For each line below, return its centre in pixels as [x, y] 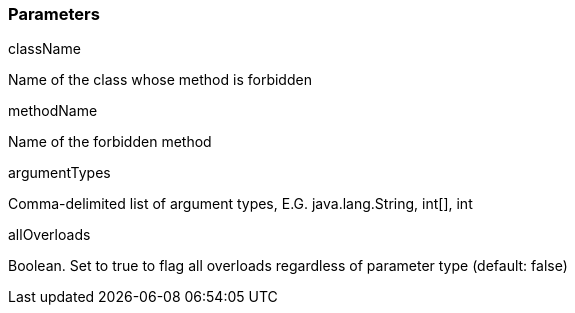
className [44, 49]
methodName [53, 111]
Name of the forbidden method [110, 142]
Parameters [54, 14]
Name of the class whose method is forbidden [160, 80]
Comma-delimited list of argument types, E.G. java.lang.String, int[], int [240, 204]
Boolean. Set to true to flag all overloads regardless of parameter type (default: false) [288, 266]
